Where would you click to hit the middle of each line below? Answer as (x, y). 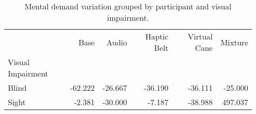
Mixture (234, 42)
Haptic (157, 36)
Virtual (200, 36)
